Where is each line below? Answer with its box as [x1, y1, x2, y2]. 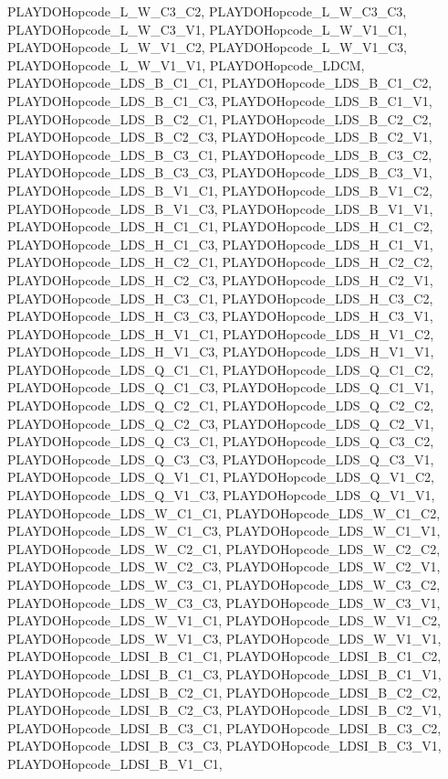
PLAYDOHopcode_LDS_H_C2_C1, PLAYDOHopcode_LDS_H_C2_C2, [7, 252, 433, 272]
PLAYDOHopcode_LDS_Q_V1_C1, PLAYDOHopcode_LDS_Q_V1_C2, [7, 467, 434, 486]
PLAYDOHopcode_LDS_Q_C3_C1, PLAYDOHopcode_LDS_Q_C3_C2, [7, 432, 434, 451]
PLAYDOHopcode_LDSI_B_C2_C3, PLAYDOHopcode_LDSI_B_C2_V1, [7, 700, 442, 720]
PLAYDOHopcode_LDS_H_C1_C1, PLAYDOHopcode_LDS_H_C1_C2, [7, 217, 433, 236]
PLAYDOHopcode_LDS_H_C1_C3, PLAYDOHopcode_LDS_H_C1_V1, [7, 234, 433, 253]
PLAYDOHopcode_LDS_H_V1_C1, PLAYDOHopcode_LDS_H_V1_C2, [7, 324, 434, 343]
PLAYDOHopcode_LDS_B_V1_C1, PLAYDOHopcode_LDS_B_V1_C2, [7, 180, 432, 199]
